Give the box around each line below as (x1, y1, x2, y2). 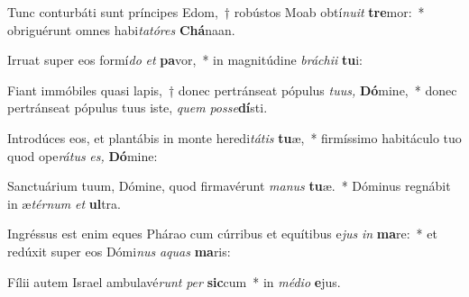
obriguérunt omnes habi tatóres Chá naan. (7, 20, 235, 39)
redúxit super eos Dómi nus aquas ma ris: (7, 241, 231, 260)
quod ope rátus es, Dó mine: (7, 146, 158, 165)
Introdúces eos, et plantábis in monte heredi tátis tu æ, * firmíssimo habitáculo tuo (7, 128, 462, 147)
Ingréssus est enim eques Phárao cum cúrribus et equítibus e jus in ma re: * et (7, 224, 437, 243)
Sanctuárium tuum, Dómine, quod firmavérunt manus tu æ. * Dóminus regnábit (7, 176, 451, 195)
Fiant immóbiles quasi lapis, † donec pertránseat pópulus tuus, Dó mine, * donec (7, 80, 457, 99)
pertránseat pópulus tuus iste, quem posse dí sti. (7, 98, 268, 117)
